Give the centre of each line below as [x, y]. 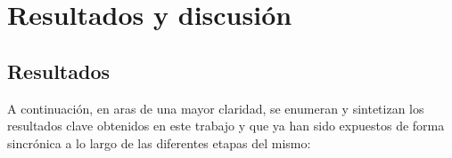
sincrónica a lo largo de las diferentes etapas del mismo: [159, 142]
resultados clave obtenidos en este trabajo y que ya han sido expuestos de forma [226, 126]
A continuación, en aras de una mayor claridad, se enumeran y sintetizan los [216, 108]
